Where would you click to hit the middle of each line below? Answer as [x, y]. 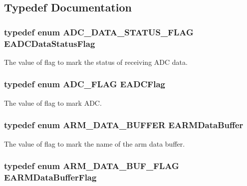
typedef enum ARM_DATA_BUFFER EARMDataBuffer [124, 125]
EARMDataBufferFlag [50, 177]
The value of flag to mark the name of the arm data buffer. [95, 143]
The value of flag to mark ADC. [53, 102]
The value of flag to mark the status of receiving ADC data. [96, 62]
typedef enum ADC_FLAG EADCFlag [85, 84]
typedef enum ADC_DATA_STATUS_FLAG [99, 32]
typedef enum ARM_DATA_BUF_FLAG [92, 166]
